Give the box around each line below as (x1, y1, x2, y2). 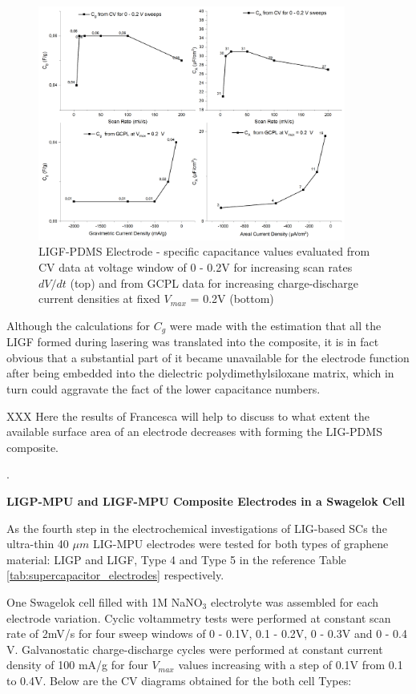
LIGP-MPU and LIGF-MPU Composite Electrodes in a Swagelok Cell (6, 492, 405, 509)
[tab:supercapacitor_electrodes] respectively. (6, 567, 224, 583)
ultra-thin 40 (6, 535, 69, 552)
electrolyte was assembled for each (210, 593, 379, 610)
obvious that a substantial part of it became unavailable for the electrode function (6, 349, 410, 365)
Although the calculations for (6, 317, 151, 333)
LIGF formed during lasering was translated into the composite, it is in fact (6, 333, 379, 350)
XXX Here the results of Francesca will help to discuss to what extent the (6, 407, 370, 424)
